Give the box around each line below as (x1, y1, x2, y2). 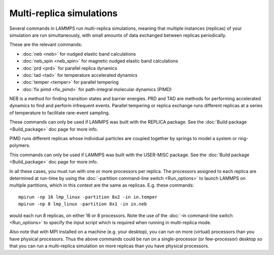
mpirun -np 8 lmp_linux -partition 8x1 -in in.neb (18, 201, 147, 207)
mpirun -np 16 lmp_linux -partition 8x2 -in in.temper (18, 194, 158, 200)
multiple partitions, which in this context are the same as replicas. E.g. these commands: (9, 182, 194, 188)
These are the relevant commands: (9, 41, 82, 48)
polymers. (9, 142, 30, 149)
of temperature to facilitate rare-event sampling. (9, 109, 110, 116)
